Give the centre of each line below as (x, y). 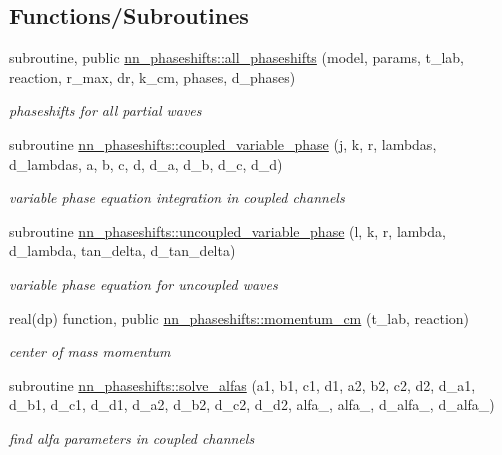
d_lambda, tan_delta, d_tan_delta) (122, 250)
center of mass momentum (90, 351)
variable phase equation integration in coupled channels (177, 197)
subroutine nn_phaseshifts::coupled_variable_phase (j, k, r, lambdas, (223, 143)
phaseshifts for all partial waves (105, 110)
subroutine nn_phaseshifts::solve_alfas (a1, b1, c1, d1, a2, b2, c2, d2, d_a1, (242, 384)
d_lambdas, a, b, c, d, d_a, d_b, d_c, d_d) (146, 163)
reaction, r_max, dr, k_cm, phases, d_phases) (152, 76)
